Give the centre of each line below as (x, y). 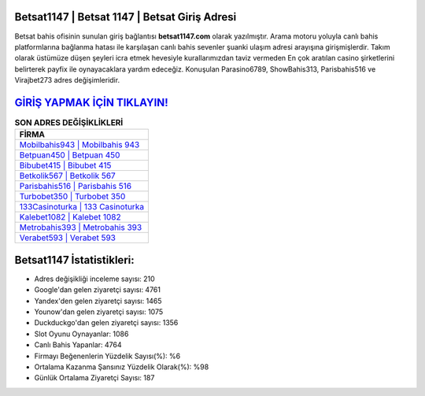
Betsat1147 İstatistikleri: (74, 260)
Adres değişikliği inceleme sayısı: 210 (94, 279)
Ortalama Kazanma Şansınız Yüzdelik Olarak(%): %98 (122, 367)
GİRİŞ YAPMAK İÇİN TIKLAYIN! (91, 102)
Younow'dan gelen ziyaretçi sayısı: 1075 (99, 312)
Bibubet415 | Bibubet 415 (65, 165)
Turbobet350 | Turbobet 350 (72, 197)
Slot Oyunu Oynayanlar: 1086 (81, 334)
